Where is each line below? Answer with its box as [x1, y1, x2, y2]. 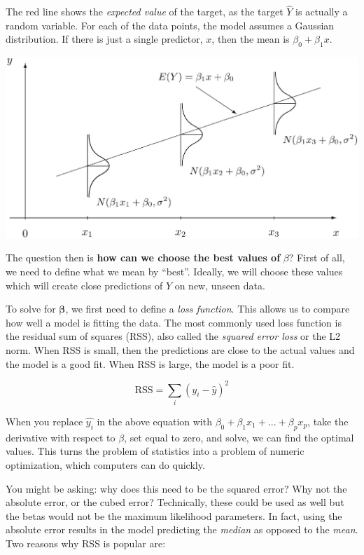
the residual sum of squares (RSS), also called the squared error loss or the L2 [6, 329, 341, 343]
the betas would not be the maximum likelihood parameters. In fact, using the [6, 508, 342, 523]
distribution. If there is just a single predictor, [6, 32, 203, 46]
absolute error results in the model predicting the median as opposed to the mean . [6, 522, 358, 537]
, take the [307, 414, 349, 429]
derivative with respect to [6, 430, 115, 444]
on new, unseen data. [174, 277, 265, 292]
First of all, [296, 250, 345, 265]
